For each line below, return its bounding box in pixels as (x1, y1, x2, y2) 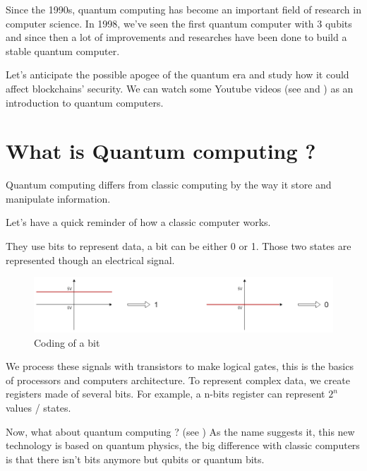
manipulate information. (6, 191, 111, 205)
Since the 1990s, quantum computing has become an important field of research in (6, 2, 361, 16)
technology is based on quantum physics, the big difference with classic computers (6, 438, 360, 453)
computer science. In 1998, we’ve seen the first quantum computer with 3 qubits (6, 16, 352, 30)
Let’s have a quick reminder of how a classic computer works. (6, 215, 271, 229)
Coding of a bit (34, 335, 100, 350)
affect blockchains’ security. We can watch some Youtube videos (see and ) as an (6, 81, 354, 95)
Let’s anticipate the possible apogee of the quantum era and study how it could (6, 67, 349, 82)
